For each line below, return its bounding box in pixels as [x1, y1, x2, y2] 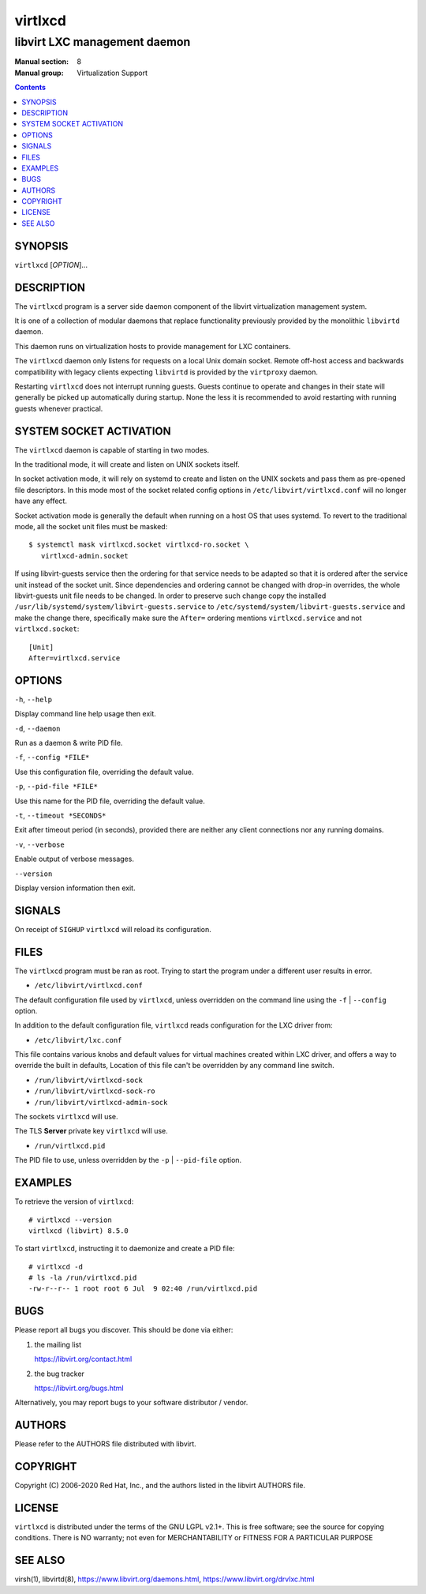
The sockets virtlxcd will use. [14, 1112, 118, 1122]
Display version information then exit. [14, 883, 136, 893]
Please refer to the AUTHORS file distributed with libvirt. [14, 1439, 196, 1449]
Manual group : [14, 68, 64, 77]
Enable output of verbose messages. [14, 854, 134, 864]
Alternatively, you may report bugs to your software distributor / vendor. [14, 1398, 248, 1408]
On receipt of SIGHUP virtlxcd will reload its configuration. [14, 924, 212, 934]
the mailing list [34, 1340, 82, 1349]
